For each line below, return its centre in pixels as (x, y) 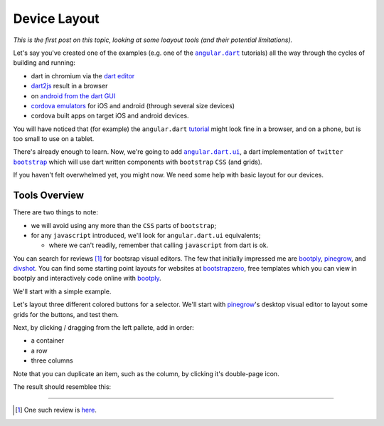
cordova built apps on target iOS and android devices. (110, 116)
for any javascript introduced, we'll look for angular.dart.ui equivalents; (146, 235)
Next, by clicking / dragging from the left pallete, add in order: (104, 328)
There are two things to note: (56, 212)
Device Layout (56, 19)
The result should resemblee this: (62, 387)
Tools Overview (49, 196)
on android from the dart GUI (73, 95)
